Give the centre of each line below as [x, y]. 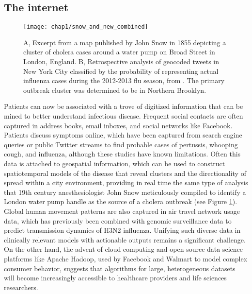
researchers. [21, 287]
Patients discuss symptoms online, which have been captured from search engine [123, 135]
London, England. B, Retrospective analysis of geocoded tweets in [121, 61]
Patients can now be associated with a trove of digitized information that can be [124, 106]
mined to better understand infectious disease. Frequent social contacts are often [124, 116]
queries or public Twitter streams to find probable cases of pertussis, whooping [121, 144]
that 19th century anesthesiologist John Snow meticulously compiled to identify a [125, 192]
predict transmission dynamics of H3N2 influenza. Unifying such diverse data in [122, 230]
